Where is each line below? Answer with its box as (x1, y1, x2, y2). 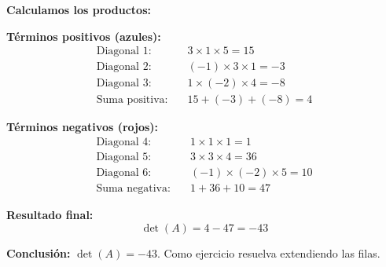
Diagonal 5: (96, 151, 152, 163)
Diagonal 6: (96, 166, 152, 178)
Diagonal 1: (96, 46, 152, 57)
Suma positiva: (96, 94, 168, 106)
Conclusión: (6, 244, 71, 261)
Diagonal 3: (96, 78, 152, 90)
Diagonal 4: (96, 136, 152, 148)
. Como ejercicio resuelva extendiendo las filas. (156, 244, 380, 261)
